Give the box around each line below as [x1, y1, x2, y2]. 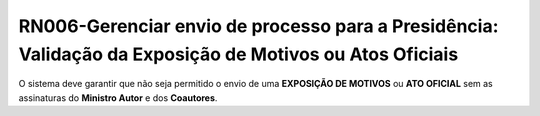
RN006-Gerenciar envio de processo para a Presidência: [18, 15, 499, 37]
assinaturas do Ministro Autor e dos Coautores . [18, 91, 218, 104]
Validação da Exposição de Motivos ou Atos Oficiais [18, 43, 459, 65]
